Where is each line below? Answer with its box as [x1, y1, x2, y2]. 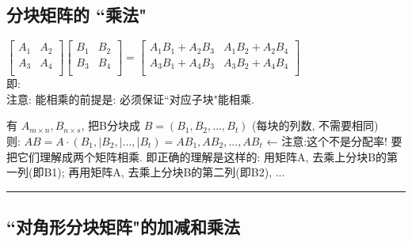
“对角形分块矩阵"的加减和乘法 [6, 214, 241, 239]
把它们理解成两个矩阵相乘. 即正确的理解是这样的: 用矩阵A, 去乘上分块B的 [6, 148, 387, 164]
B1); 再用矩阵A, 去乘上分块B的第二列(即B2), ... [44, 164, 285, 180]
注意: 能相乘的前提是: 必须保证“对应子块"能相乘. [6, 90, 254, 107]
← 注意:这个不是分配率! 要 [266, 132, 402, 149]
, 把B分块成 [81, 117, 140, 134]
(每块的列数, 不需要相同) [252, 117, 379, 134]
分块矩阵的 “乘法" [6, 2, 147, 27]
